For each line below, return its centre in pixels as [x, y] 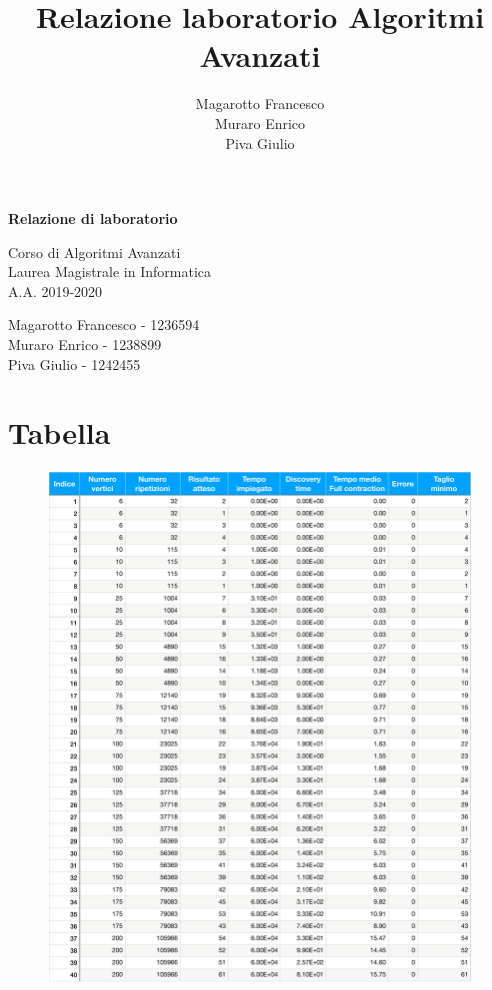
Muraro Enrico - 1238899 [85, 344]
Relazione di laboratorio [93, 218]
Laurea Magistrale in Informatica [110, 271]
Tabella [59, 432]
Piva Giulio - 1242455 [74, 363]
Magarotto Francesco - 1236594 [104, 324]
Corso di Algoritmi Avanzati [94, 251]
